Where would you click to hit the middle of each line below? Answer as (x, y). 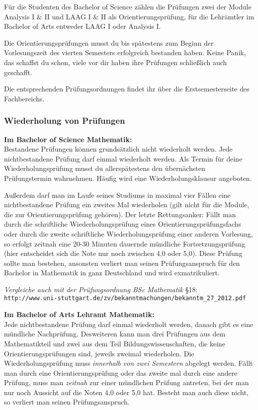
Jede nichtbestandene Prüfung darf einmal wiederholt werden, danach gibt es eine (129, 324)
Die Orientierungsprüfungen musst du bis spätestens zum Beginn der (109, 42)
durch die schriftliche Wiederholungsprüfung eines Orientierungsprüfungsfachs (123, 224)
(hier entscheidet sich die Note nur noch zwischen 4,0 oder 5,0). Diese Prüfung (123, 253)
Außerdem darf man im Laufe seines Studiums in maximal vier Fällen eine (117, 195)
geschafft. (18, 72)
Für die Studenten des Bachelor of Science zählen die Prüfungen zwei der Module (128, 6)
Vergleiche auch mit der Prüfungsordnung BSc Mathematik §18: (101, 289)
